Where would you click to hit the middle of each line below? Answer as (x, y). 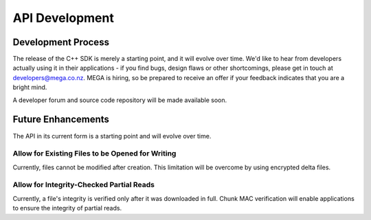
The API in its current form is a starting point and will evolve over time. (112, 136)
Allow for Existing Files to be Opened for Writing (94, 154)
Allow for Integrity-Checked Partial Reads (83, 185)
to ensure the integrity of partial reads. (67, 208)
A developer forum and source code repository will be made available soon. (120, 100)
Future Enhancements (61, 120)
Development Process (61, 42)
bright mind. (30, 87)
